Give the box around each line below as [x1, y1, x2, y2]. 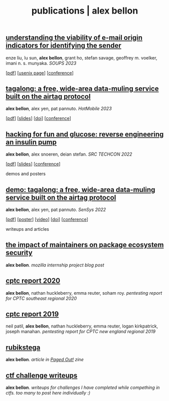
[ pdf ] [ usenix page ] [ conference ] [6, 70, 74, 76]
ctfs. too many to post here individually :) [6, 390, 91, 396]
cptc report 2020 [6, 277, 61, 285]
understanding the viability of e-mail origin [6, 33, 142, 42]
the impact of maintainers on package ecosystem [6, 241, 164, 249]
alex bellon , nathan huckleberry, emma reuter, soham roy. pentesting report [6, 290, 162, 296]
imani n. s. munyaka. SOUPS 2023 [6, 60, 77, 66]
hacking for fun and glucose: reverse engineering [6, 130, 164, 139]
